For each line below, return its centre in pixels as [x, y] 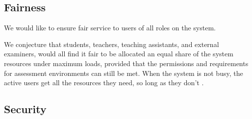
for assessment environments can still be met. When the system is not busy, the [124, 73]
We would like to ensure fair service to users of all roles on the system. [110, 28]
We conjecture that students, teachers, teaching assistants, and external [112, 44]
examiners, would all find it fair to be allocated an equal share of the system [119, 54]
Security [25, 109]
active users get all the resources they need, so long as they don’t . [104, 83]
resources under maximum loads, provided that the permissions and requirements [126, 63]
